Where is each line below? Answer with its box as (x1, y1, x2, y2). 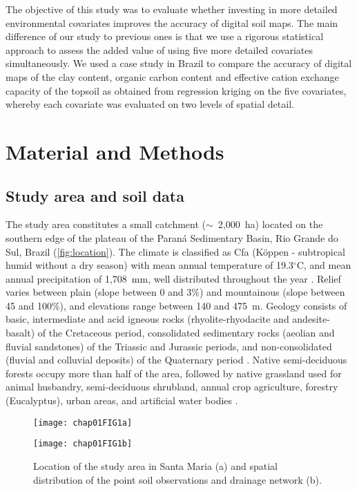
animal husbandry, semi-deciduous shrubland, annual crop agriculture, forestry (6, 379, 338, 394)
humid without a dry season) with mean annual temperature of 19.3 (6, 258, 293, 272)
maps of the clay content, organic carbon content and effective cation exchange (6, 69, 339, 84)
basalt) (6, 325, 35, 340)
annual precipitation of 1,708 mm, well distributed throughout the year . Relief (6, 271, 341, 285)
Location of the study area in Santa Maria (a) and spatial (33, 458, 278, 473)
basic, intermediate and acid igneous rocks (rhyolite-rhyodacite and (6, 312, 289, 326)
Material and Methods (6, 137, 224, 165)
